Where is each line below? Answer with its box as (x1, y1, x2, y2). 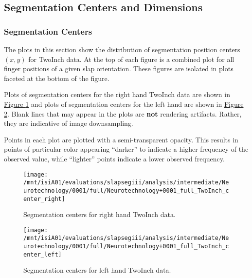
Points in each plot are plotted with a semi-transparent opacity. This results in (4, 134, 238, 144)
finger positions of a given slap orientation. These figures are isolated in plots (4, 63, 234, 74)
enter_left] (23, 251, 62, 258)
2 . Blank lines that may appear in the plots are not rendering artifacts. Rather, (4, 108, 242, 119)
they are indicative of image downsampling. (4, 118, 133, 128)
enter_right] (23, 195, 65, 202)
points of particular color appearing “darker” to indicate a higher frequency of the (4, 144, 249, 154)
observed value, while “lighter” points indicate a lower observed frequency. (4, 153, 225, 163)
